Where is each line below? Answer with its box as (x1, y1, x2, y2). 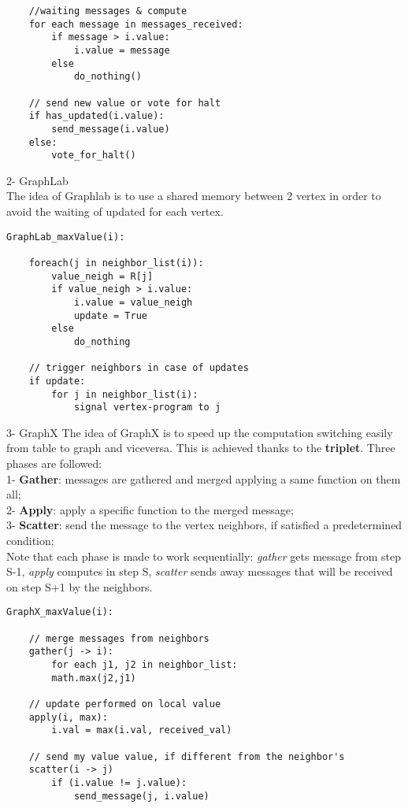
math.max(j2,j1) (51, 672, 136, 684)
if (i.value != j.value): (51, 776, 187, 788)
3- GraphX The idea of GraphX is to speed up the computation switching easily (6, 424, 393, 440)
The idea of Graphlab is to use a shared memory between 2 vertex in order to (6, 187, 381, 204)
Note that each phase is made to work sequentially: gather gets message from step (6, 547, 402, 564)
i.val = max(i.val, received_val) (51, 725, 232, 736)
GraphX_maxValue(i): (6, 606, 114, 618)
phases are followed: (6, 455, 102, 472)
